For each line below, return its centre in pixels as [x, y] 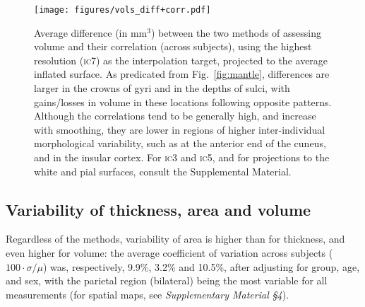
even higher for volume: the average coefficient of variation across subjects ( [169, 252]
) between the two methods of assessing [236, 32]
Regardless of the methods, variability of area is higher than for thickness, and [175, 239]
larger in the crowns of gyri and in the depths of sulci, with [162, 88]
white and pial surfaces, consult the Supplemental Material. [163, 171]
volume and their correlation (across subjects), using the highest [173, 46]
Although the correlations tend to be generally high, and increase [175, 116]
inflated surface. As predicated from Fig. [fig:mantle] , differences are [182, 74]
